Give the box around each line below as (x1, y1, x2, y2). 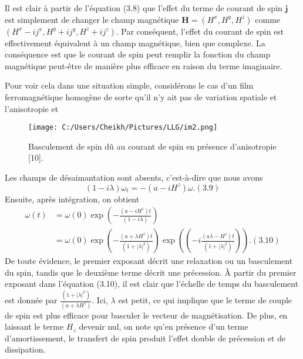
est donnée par (5, 294, 58, 306)
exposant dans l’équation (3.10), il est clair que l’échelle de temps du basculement (5, 277, 299, 290)
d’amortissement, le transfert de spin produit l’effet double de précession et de (5, 331, 286, 344)
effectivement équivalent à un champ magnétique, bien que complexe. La (5, 36, 265, 49)
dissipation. (5, 343, 46, 355)
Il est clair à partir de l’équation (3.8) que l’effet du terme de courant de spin (5, 2, 282, 13)
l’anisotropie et (5, 102, 59, 114)
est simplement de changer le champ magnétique (5, 13, 179, 25)
